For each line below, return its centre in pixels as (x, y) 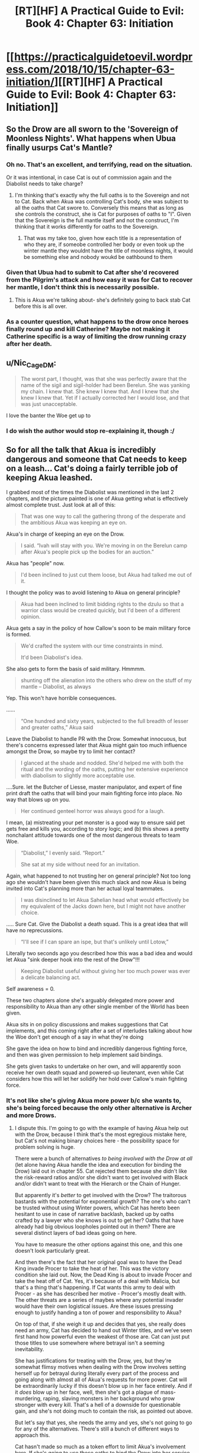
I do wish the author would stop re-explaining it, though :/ (90, 431)
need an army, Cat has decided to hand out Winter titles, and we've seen (103, 1330)
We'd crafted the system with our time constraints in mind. (92, 646)
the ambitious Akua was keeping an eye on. (74, 522)
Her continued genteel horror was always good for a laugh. (93, 811)
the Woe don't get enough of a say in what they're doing (75, 1037)
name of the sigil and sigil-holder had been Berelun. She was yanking (105, 385)
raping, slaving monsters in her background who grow (109, 1398)
